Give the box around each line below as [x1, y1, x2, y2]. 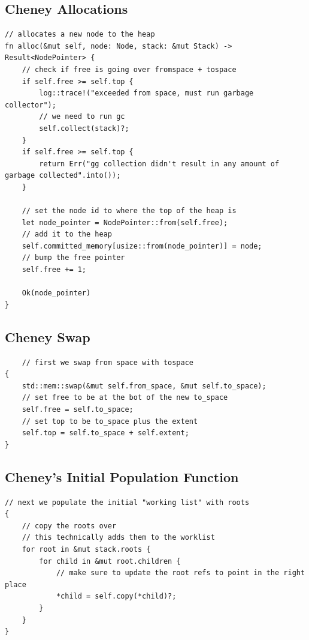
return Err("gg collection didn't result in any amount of [39, 159, 280, 168]
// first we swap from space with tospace [22, 358, 193, 367]
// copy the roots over [22, 521, 117, 530]
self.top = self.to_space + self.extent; [22, 429, 189, 438]
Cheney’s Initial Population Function [5, 467, 239, 486]
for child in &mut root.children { [39, 557, 181, 566]
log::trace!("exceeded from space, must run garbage [39, 89, 254, 98]
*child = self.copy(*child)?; [56, 592, 177, 601]
